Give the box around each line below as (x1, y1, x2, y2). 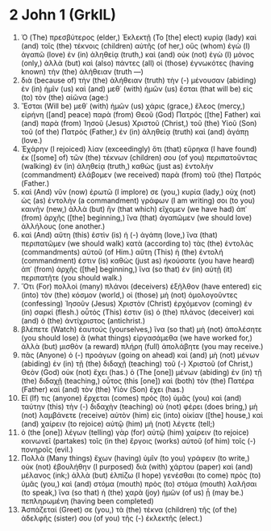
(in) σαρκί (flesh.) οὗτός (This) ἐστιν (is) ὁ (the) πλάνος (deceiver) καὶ (20, 307, 255, 317)
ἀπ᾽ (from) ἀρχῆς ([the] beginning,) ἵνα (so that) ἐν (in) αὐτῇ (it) (20, 264, 233, 274)
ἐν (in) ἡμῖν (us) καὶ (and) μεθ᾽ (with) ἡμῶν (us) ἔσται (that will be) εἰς (20, 83, 253, 94)
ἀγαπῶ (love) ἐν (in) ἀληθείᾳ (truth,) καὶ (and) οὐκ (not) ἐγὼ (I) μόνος (20, 49, 255, 59)
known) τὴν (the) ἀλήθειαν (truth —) (20, 66, 144, 76)
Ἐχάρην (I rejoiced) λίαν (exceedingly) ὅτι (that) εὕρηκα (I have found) (20, 144, 257, 154)
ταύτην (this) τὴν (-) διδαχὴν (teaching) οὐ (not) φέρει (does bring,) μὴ (20, 402, 258, 411)
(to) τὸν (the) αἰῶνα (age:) (20, 92, 109, 102)
